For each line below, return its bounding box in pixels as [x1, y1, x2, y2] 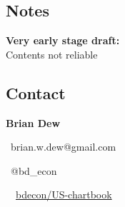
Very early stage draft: [6, 33, 120, 48]
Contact [6, 81, 66, 103]
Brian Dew [6, 115, 61, 130]
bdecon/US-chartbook [16, 187, 112, 202]
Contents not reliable [6, 46, 98, 61]
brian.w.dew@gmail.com [10, 139, 116, 154]
